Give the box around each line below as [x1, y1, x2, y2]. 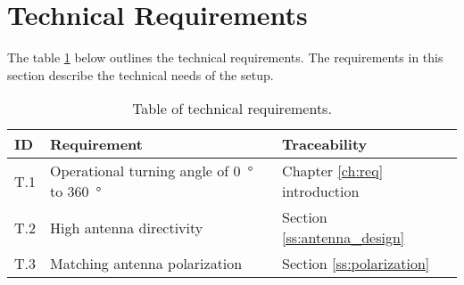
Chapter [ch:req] [282, 160, 384, 182]
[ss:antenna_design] [282, 227, 405, 248]
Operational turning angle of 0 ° [50, 160, 253, 182]
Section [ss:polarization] [282, 253, 430, 274]
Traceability [282, 134, 368, 155]
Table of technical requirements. [132, 98, 332, 119]
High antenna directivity [50, 216, 203, 238]
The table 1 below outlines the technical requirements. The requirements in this [7, 48, 443, 67]
